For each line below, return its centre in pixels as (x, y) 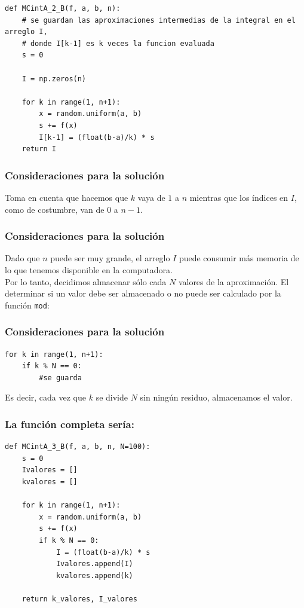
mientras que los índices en (239, 197)
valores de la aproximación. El (234, 281)
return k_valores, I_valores (79, 599)
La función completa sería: (70, 424)
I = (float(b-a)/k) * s (103, 552)
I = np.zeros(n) (54, 79)
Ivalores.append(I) (94, 564)
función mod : (27, 305)
